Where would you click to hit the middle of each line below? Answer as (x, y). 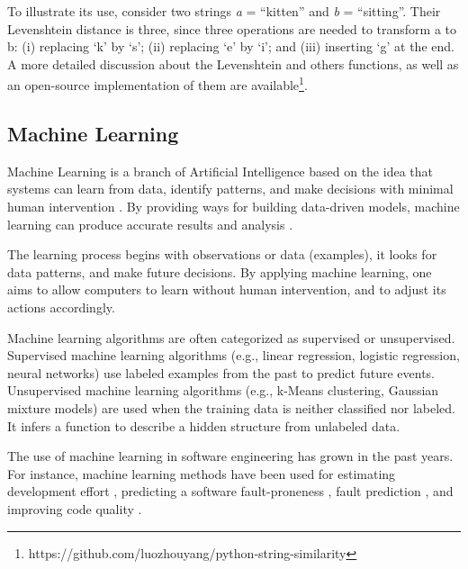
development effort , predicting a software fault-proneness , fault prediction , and (230, 491)
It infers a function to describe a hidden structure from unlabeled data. (204, 425)
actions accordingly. (61, 307)
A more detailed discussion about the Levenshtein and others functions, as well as (233, 63)
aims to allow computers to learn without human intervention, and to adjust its (227, 289)
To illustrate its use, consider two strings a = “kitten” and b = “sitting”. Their (224, 11)
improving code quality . (75, 508)
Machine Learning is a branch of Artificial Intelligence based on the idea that (220, 171)
